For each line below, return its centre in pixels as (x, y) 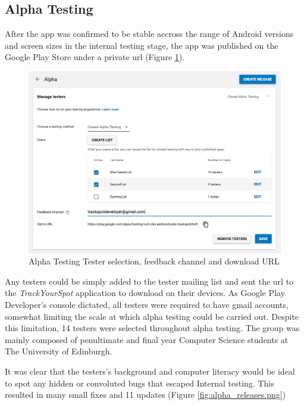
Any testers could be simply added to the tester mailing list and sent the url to (149, 281)
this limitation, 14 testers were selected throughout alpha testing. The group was (152, 328)
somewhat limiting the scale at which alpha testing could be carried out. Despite (152, 316)
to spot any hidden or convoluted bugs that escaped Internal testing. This (140, 383)
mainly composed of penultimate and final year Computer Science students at (147, 339)
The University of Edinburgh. (59, 351)
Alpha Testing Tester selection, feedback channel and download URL (154, 261)
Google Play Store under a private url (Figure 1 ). (95, 57)
